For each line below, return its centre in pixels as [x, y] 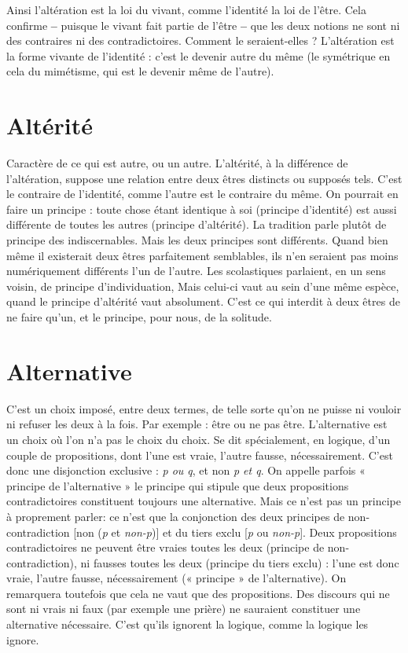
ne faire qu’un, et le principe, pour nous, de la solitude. [139, 317]
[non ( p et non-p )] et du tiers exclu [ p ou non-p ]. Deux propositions [235, 532]
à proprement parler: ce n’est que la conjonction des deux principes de [176, 516]
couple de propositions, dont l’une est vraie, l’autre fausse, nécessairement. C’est [200, 455]
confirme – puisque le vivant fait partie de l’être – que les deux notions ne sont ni [203, 25]
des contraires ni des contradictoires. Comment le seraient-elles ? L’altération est [200, 40]
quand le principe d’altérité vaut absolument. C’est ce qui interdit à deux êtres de [203, 301]
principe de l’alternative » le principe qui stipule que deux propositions [178, 485]
